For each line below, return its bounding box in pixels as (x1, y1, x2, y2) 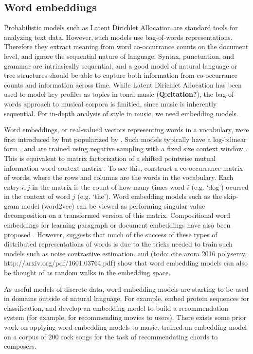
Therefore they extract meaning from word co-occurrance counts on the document (4, 41, 249, 52)
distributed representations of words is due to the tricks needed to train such (4, 239, 233, 249)
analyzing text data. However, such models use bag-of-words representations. (4, 32, 233, 42)
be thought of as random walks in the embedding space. (4, 267, 171, 278)
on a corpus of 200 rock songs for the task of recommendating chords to (4, 331, 218, 341)
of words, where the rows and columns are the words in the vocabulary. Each (4, 172, 234, 182)
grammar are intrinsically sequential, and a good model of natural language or (4, 60, 237, 71)
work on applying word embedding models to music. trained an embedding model (4, 322, 247, 332)
